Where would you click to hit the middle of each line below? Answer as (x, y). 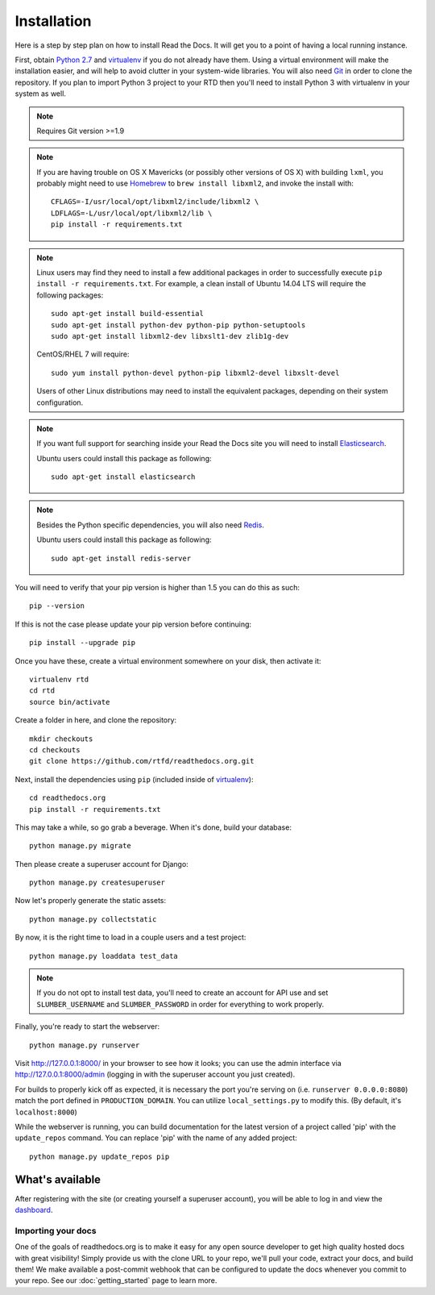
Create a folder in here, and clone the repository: (96, 720)
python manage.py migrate (81, 846)
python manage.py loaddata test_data (104, 956)
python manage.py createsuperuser (97, 883)
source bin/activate (70, 702)
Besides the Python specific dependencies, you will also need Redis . (151, 525)
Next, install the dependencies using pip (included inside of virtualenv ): (134, 779)
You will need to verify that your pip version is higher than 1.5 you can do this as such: (157, 588)
